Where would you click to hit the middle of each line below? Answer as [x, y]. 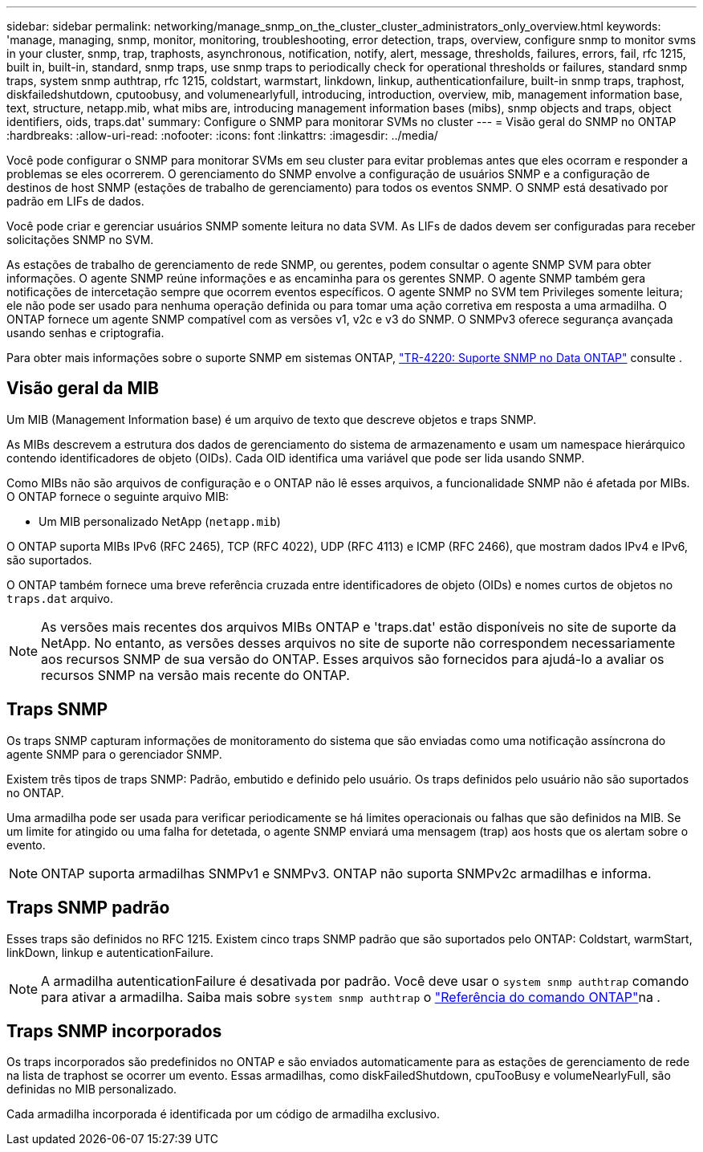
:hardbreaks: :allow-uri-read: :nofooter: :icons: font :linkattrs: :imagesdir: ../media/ [222, 135]
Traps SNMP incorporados [114, 1031]
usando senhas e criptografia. [85, 333]
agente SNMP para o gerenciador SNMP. [114, 754]
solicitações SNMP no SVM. [80, 240]
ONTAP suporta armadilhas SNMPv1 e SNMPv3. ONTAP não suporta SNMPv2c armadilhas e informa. [346, 873]
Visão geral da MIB [83, 389]
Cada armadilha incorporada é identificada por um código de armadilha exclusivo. [223, 1114]
